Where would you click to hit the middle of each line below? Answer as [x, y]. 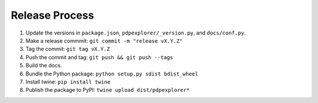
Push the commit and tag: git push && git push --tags [99, 57]
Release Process [52, 15]
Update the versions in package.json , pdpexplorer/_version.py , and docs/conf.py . [136, 33]
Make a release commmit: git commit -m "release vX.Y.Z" [104, 40]
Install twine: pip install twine [68, 81]
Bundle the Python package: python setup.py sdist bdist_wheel [112, 74]
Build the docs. [44, 66]
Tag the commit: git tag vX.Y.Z [68, 49]
